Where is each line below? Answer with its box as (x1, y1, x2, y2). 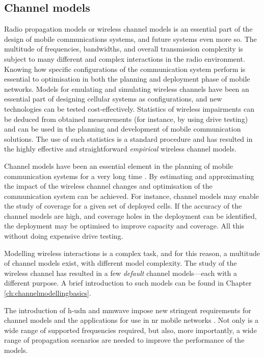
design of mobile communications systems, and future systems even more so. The (4, 33, 257, 44)
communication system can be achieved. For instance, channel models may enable (4, 190, 259, 201)
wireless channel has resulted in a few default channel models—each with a (4, 267, 237, 278)
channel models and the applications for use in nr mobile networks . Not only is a (4, 315, 259, 325)
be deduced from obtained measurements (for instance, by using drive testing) (4, 113, 248, 124)
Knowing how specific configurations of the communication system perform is (4, 63, 246, 74)
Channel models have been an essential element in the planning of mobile (4, 160, 233, 171)
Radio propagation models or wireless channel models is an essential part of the (4, 23, 253, 34)
